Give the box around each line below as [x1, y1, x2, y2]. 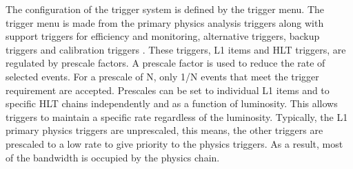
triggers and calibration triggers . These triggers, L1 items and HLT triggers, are [6, 42, 346, 56]
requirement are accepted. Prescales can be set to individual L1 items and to [6, 82, 330, 97]
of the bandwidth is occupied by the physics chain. [6, 150, 220, 164]
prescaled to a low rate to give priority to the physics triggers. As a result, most [6, 136, 343, 150]
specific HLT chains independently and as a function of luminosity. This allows [6, 96, 338, 111]
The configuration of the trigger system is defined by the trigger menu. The [6, 2, 325, 16]
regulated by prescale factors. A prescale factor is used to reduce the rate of [6, 56, 325, 70]
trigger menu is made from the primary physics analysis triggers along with [6, 15, 324, 30]
